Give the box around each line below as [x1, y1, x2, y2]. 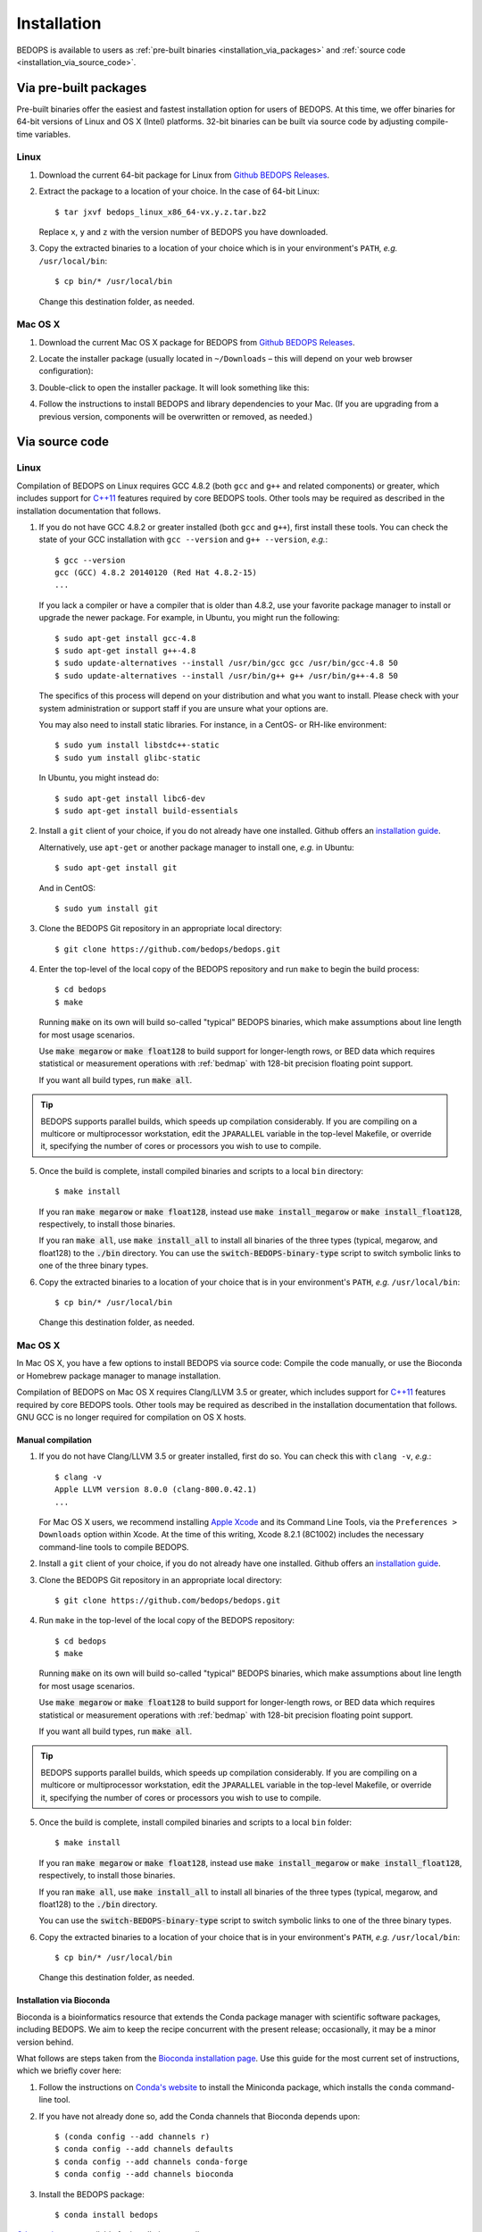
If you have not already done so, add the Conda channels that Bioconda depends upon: [38, 2111, 361, 2121]
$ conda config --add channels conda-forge [54, 2156, 248, 2167]
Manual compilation [16, 1434, 93, 1445]
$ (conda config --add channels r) [54, 2132, 211, 2142]
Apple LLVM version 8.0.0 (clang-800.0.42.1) [54, 1485, 258, 1495]
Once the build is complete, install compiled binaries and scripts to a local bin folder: [38, 1817, 353, 1828]
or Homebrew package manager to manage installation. [16, 1370, 221, 1381]
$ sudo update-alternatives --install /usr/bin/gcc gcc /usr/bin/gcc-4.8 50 [54, 658, 399, 669]
